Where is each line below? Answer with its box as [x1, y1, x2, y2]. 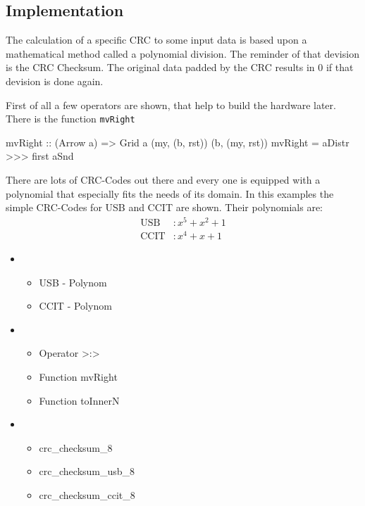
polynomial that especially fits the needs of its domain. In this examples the [6, 186, 334, 201]
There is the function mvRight [6, 111, 135, 126]
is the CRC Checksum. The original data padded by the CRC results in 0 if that [6, 60, 354, 75]
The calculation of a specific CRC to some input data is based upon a [6, 32, 307, 47]
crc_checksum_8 [39, 440, 113, 455]
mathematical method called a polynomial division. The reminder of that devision [6, 46, 359, 61]
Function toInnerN [39, 393, 120, 407]
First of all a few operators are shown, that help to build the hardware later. [6, 97, 336, 112]
